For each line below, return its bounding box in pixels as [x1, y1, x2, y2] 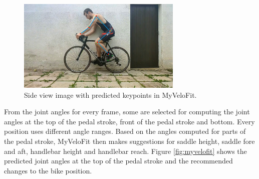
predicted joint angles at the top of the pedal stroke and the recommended [4, 155, 233, 166]
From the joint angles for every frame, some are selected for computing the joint [4, 106, 250, 117]
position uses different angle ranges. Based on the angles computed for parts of [4, 126, 246, 136]
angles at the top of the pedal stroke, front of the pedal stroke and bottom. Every [4, 116, 255, 126]
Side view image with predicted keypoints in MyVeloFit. [24, 89, 197, 100]
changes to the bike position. [4, 165, 92, 175]
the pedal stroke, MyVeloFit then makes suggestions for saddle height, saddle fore [4, 135, 255, 146]
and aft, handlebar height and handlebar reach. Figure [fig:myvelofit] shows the [4, 145, 247, 156]
